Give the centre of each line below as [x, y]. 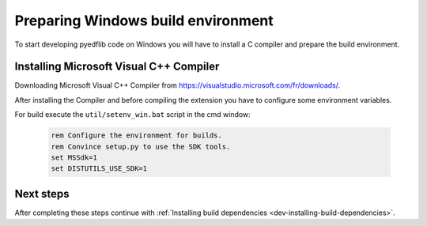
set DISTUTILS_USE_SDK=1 [99, 169]
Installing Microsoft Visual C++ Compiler [117, 67]
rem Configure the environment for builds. [137, 136]
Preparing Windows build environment [144, 21]
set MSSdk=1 [74, 158]
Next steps [42, 194]
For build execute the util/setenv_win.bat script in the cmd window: [132, 115]
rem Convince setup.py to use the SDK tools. [141, 147]
